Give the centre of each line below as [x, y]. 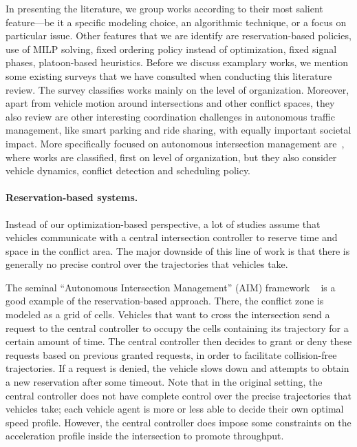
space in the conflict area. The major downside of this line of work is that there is [178, 250]
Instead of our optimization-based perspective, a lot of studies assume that [163, 223]
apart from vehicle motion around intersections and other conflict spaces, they [170, 103]
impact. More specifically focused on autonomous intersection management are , [175, 143]
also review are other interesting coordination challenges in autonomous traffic [170, 116]
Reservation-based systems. [72, 197]
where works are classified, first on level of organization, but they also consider [171, 157]
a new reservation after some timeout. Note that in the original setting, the [164, 382]
